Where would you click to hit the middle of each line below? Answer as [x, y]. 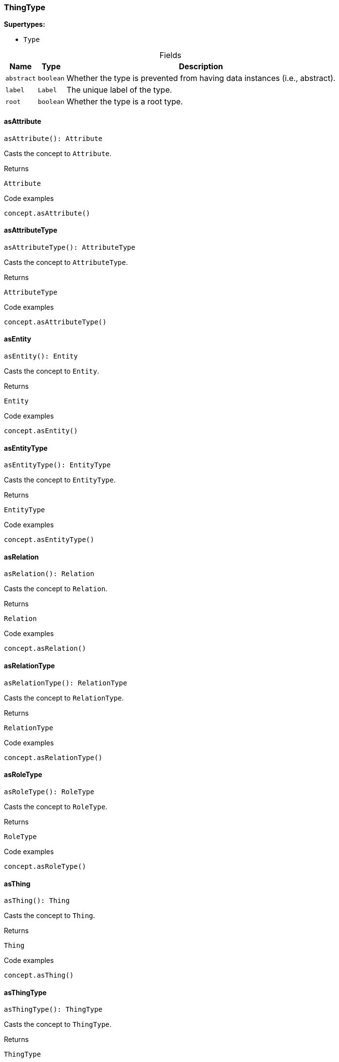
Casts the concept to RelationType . [64, 698]
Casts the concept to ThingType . [58, 1024]
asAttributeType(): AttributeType [70, 247]
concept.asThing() [39, 975]
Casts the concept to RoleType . [56, 806]
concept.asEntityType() [49, 540]
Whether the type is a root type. [125, 102]
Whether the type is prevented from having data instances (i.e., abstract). [201, 78]
